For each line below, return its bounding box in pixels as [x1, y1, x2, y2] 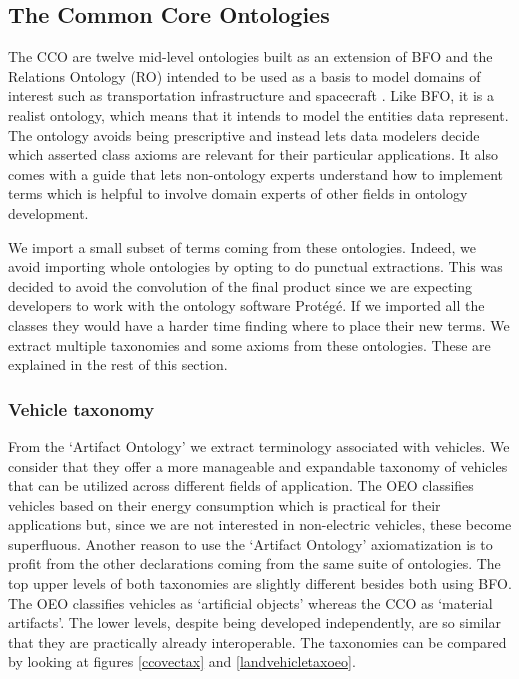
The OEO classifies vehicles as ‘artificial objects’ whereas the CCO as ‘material [8, 592, 493, 613]
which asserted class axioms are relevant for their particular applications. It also [8, 144, 499, 165]
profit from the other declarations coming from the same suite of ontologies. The [8, 553, 501, 574]
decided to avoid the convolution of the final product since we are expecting [8, 275, 473, 296]
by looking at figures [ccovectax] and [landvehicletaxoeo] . [8, 651, 356, 672]
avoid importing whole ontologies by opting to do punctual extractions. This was [8, 256, 503, 277]
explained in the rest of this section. [8, 354, 228, 375]
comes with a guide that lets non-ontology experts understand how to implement [8, 163, 504, 184]
